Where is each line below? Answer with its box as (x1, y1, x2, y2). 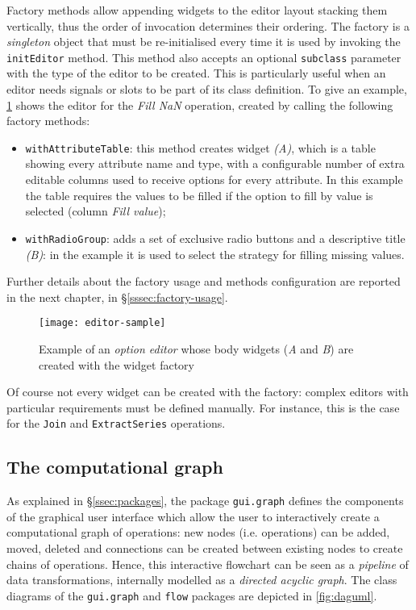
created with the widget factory (39, 356, 194, 373)
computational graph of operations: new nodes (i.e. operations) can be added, (6, 524, 390, 541)
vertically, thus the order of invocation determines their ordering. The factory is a (6, 17, 410, 34)
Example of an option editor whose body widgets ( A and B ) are (39, 340, 354, 357)
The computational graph (6, 454, 223, 479)
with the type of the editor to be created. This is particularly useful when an (6, 65, 386, 81)
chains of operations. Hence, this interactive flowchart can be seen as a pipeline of (6, 555, 409, 572)
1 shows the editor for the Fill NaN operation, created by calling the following (6, 96, 393, 113)
